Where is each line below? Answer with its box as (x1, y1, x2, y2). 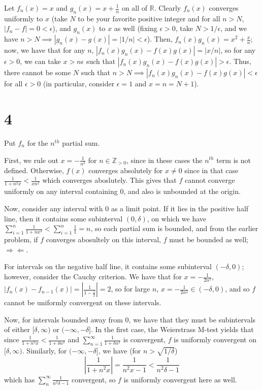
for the (27, 137, 48, 148)
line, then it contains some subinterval (4, 213, 123, 223)
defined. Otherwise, (4, 165, 64, 175)
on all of (121, 3, 148, 13)
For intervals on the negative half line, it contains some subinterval (4, 261, 212, 272)
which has (4, 374, 35, 384)
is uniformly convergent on (174, 334, 257, 344)
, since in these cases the (126, 154, 203, 165)
